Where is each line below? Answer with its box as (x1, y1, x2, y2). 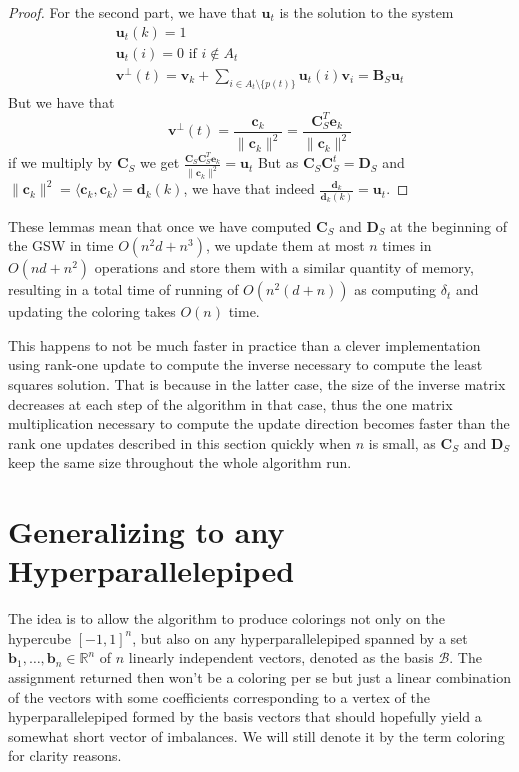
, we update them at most (205, 235, 365, 256)
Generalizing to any (8, 511, 285, 552)
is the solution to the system (279, 2, 454, 22)
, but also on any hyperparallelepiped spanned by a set (132, 627, 468, 648)
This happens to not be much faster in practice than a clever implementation (8, 334, 481, 355)
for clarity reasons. (8, 745, 122, 766)
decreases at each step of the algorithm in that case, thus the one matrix (8, 393, 453, 414)
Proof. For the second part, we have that (8, 2, 257, 22)
